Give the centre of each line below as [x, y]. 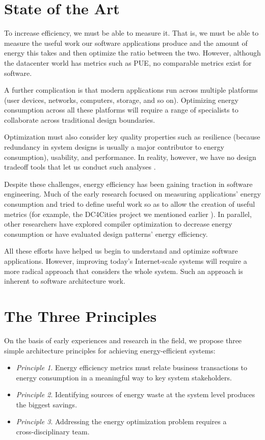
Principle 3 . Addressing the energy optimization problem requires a [121, 421]
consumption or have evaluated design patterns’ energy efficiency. [106, 233]
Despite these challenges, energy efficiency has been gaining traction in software [128, 184]
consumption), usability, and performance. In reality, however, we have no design [130, 157]
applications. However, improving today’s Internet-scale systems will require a [126, 261]
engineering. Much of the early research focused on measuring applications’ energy [132, 194]
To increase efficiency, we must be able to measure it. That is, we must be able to [131, 33]
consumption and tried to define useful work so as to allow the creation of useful [130, 204]
